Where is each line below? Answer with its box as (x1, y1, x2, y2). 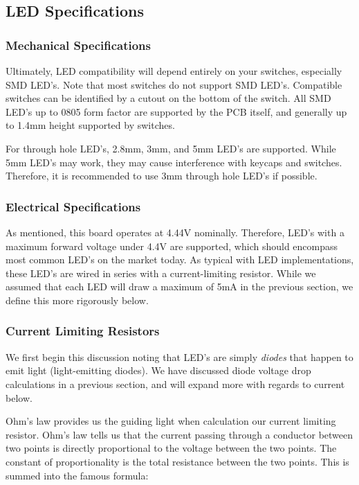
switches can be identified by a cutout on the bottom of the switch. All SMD (6, 91, 331, 105)
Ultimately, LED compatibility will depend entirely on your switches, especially (6, 64, 342, 78)
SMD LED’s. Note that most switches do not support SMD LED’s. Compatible (6, 77, 342, 91)
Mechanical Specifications (6, 36, 151, 53)
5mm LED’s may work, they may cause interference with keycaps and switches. (6, 155, 342, 169)
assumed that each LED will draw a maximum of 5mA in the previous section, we (6, 279, 353, 294)
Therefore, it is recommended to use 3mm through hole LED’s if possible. (6, 168, 317, 183)
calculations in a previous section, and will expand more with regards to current (6, 376, 345, 391)
